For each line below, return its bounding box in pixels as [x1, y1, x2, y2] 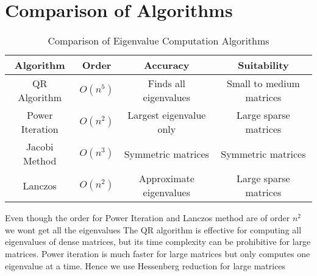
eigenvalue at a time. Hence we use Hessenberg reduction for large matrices [5, 259, 286, 272]
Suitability [238, 58, 289, 73]
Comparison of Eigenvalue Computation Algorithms [48, 34, 269, 48]
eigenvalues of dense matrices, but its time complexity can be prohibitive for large [5, 235, 311, 248]
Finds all [148, 76, 185, 91]
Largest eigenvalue [127, 108, 206, 122]
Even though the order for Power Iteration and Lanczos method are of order [5, 211, 290, 224]
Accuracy [144, 58, 190, 73]
